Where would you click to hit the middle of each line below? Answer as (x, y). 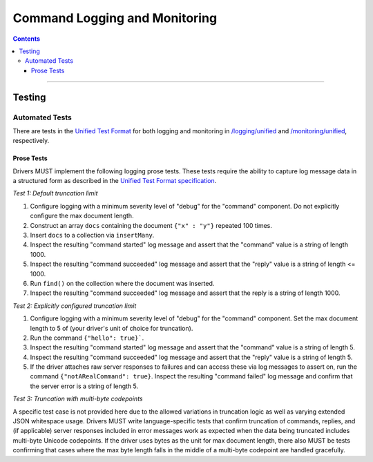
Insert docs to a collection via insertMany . (92, 235)
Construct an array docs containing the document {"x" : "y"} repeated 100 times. (151, 225)
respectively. (31, 141)
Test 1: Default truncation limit (55, 193)
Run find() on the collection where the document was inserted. (122, 283)
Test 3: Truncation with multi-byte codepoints (78, 399)
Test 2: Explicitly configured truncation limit (75, 306)
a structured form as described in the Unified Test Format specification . (115, 181)
